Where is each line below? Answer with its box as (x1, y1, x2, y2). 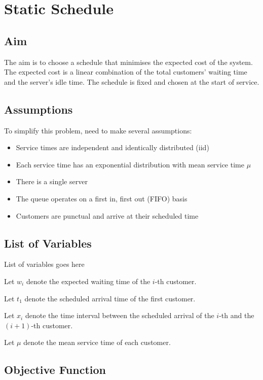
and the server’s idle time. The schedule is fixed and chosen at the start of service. (4, 76, 259, 87)
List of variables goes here (4, 259, 85, 269)
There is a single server (16, 176, 88, 187)
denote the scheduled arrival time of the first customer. (24, 293, 196, 303)
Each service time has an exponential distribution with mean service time (16, 159, 244, 169)
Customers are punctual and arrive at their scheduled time (16, 210, 199, 221)
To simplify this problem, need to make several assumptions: (4, 125, 192, 135)
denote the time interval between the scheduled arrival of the (25, 310, 214, 321)
